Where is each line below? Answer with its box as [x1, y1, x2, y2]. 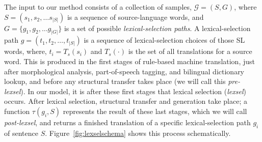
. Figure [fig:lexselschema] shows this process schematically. [45, 127, 231, 138]
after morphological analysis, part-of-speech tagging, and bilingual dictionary [4, 66, 245, 76]
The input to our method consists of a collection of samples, [4, 2, 192, 12]
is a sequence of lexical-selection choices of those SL [84, 35, 245, 45]
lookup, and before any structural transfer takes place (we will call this [4, 76, 226, 87]
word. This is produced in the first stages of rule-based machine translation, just [4, 56, 255, 67]
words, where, [4, 46, 47, 56]
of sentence [4, 127, 38, 138]
